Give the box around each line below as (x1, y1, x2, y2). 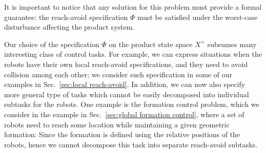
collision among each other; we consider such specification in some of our (4, 69, 232, 79)
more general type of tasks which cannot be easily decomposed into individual (4, 89, 249, 99)
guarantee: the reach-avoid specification (4, 11, 128, 22)
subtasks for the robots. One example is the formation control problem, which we (4, 99, 259, 110)
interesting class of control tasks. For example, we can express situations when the (4, 49, 262, 59)
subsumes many (207, 38, 257, 49)
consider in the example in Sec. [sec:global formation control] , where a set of (4, 108, 244, 119)
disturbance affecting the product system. (4, 21, 135, 32)
